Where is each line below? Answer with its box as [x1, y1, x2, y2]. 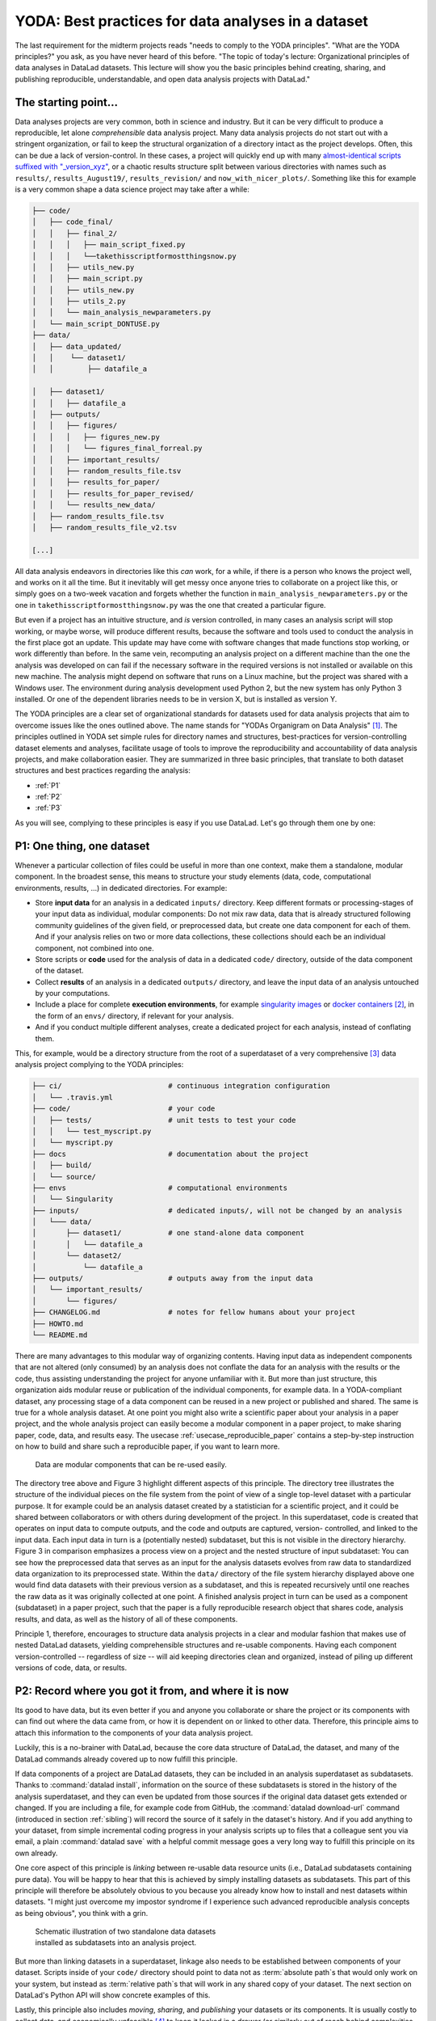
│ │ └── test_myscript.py [31, 1126, 152, 1136]
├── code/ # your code [31, 1104, 216, 1113]
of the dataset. [35, 966, 84, 976]
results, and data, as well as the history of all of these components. [15, 1614, 238, 1624]
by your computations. [35, 989, 111, 998]
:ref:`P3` [35, 803, 63, 812]
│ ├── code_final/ [31, 217, 113, 226]
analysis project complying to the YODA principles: [15, 1060, 184, 1070]
